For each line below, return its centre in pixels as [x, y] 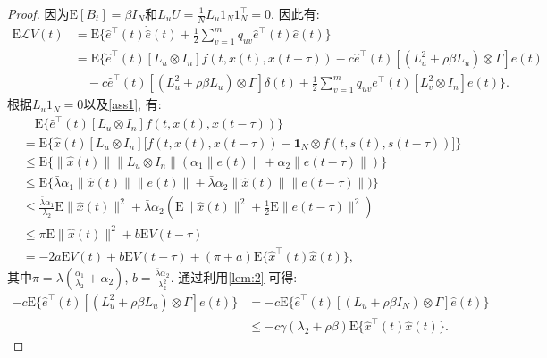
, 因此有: [295, 13]
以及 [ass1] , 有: [122, 104]
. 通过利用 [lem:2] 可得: [234, 276]
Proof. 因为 [38, 13]
